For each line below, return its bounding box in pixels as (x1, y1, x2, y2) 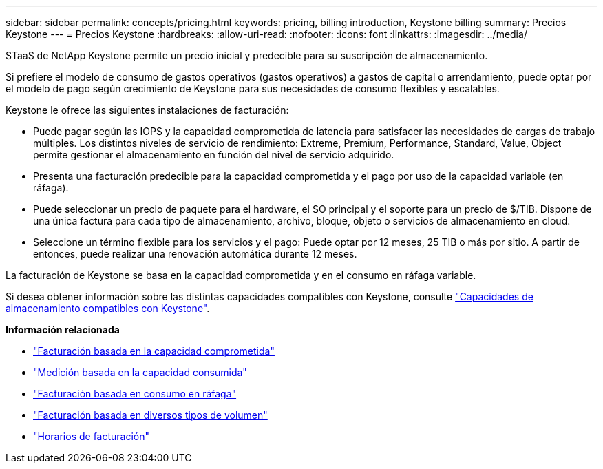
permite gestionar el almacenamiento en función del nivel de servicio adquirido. (33, 149, 394, 160)
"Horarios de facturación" (33, 430, 150, 442)
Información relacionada (6, 324, 120, 335)
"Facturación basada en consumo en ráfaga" (33, 388, 237, 399)
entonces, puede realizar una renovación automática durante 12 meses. (33, 248, 357, 260)
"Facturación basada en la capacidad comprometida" (33, 345, 275, 357)
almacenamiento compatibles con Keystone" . (6, 302, 210, 314)
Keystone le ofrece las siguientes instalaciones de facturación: (6, 104, 289, 116)
